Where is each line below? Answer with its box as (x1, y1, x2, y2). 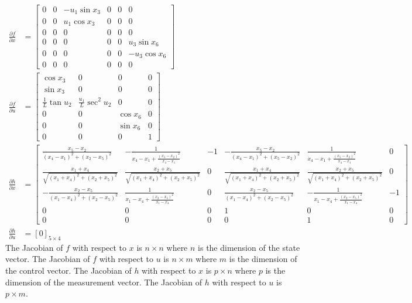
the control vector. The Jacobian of (5, 264, 132, 276)
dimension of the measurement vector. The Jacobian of (5, 275, 202, 288)
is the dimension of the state (198, 241, 300, 253)
